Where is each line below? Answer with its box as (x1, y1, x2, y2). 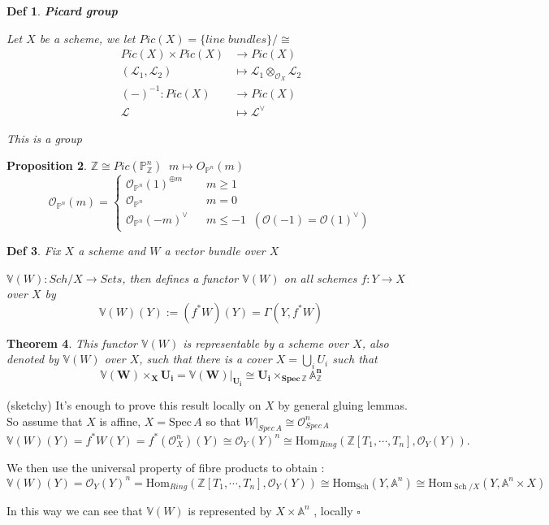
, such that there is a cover (139, 350, 272, 367)
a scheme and (78, 241, 146, 258)
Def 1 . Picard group (6, 2, 118, 19)
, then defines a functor (122, 269, 239, 286)
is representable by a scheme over (183, 334, 349, 351)
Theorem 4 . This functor (6, 334, 138, 351)
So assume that (6, 412, 83, 429)
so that (205, 412, 241, 429)
